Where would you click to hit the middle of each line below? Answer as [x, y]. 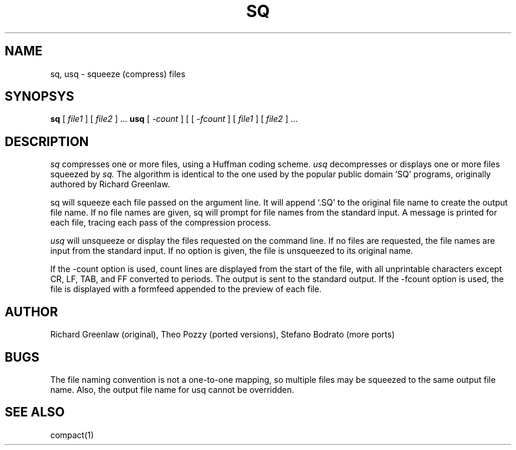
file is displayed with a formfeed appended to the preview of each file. [186, 289]
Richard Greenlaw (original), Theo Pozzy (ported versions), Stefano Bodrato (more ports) [223, 335]
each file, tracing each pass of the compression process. [161, 223]
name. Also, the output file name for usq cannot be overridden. [172, 389]
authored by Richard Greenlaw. [110, 184]
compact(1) [72, 435]
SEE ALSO [35, 412]
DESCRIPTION [47, 141]
